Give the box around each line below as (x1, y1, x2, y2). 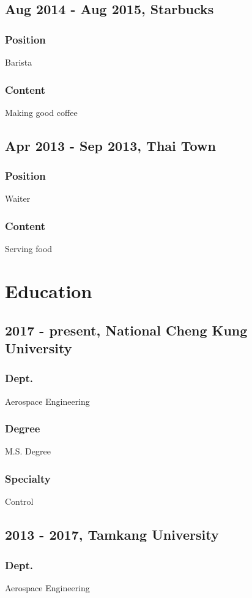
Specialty (5, 470, 51, 486)
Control (5, 495, 34, 508)
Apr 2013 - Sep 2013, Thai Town (5, 136, 216, 155)
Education (5, 278, 92, 303)
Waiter (5, 192, 31, 205)
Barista (5, 56, 32, 68)
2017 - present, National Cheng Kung (5, 320, 248, 339)
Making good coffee (5, 105, 78, 118)
